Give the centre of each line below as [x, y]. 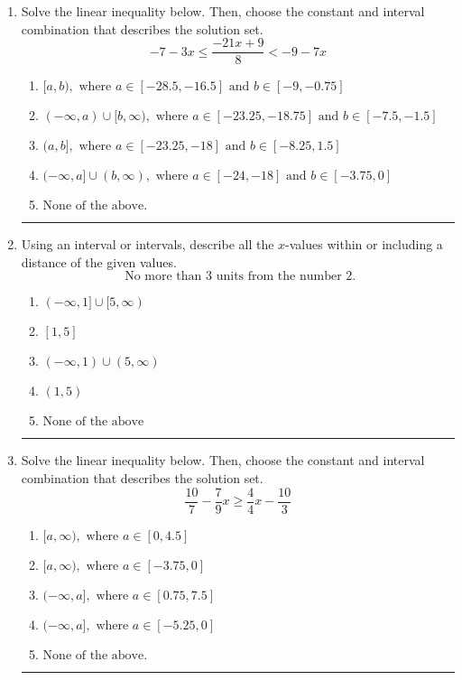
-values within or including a [364, 244]
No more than [163, 277]
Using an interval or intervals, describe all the [148, 244]
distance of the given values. [99, 261]
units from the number [279, 277]
